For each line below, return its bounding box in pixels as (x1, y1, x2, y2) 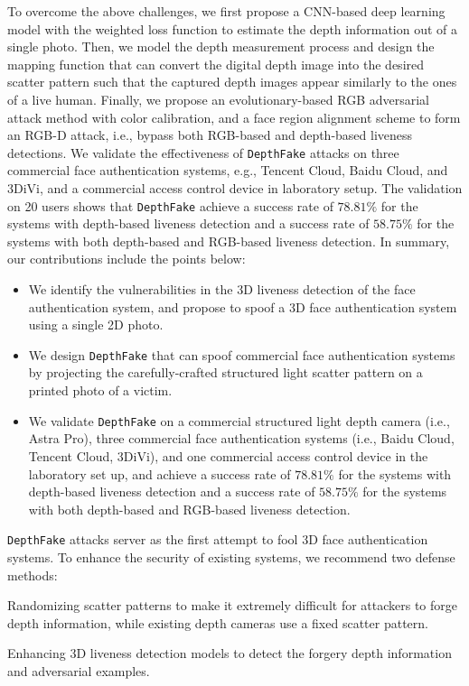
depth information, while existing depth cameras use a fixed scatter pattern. (7, 613, 428, 632)
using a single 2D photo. (28, 315, 164, 334)
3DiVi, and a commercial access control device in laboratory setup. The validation (7, 179, 463, 197)
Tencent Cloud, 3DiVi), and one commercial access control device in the (28, 446, 428, 465)
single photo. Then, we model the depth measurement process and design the (7, 37, 435, 56)
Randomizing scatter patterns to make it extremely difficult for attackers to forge (7, 596, 458, 615)
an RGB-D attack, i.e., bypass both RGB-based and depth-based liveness (7, 125, 413, 144)
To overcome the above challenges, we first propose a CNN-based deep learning (7, 2, 446, 20)
